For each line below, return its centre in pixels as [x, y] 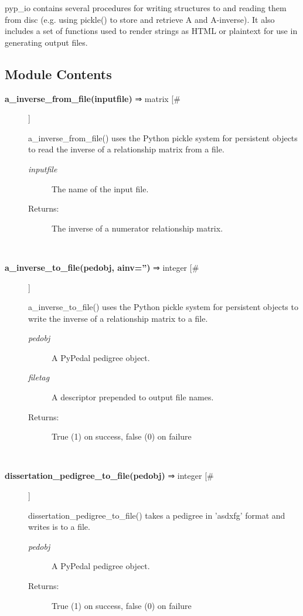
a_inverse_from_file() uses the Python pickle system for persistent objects [163, 137]
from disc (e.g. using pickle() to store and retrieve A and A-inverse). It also [140, 19]
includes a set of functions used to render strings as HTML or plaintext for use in [151, 31]
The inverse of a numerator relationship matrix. [137, 228]
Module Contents [58, 74]
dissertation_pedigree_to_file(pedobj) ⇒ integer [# [109, 476]
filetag [39, 377]
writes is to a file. [59, 527]
